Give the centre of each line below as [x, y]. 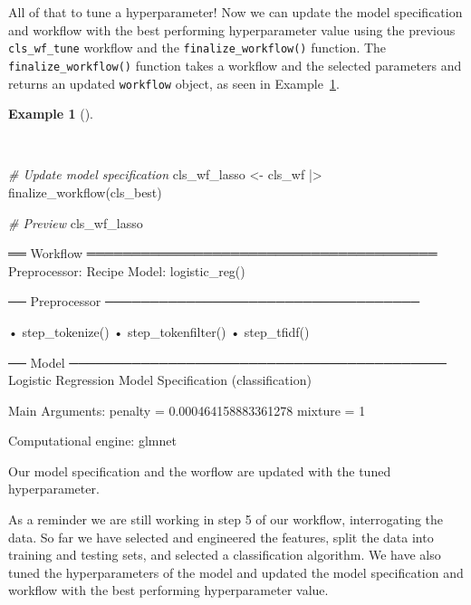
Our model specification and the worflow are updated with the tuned [200, 471]
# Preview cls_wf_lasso [76, 222]
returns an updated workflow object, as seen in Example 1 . [174, 83]
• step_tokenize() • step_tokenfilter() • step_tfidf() [159, 331]
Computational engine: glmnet [92, 441]
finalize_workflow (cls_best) [85, 192]
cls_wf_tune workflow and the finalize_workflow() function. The [197, 48]
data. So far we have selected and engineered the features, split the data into [221, 537]
